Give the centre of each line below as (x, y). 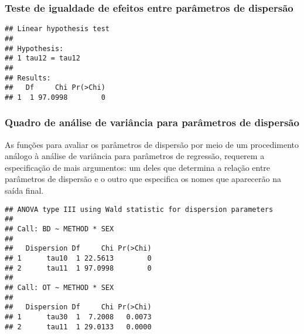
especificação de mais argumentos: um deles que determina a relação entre (138, 167)
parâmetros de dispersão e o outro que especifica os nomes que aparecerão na (143, 179)
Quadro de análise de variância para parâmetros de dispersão (152, 122)
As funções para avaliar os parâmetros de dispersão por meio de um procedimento (152, 144)
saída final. (24, 190)
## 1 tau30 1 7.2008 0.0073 (78, 317)
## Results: (28, 78)
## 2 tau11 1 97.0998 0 (78, 268)
